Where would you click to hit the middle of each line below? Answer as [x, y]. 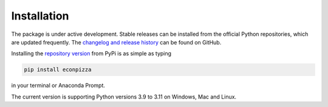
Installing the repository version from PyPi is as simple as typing [91, 53]
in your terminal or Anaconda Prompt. [58, 86]
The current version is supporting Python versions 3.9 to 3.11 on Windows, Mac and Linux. [124, 97]
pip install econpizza [58, 70]
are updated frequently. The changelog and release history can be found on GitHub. [116, 42]
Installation [40, 16]
